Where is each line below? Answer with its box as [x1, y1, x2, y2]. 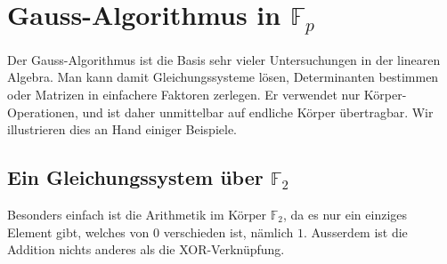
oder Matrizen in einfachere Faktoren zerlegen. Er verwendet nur [7, 85, 361, 104]
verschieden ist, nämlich [163, 222, 294, 241]
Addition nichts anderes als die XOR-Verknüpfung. [7, 240, 285, 259]
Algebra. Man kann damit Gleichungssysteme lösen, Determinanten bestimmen [7, 68, 439, 86]
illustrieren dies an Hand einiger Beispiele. [7, 120, 237, 139]
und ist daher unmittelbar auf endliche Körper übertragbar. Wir [82, 102, 434, 121]
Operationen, [7, 102, 78, 121]
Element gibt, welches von [7, 222, 150, 241]
